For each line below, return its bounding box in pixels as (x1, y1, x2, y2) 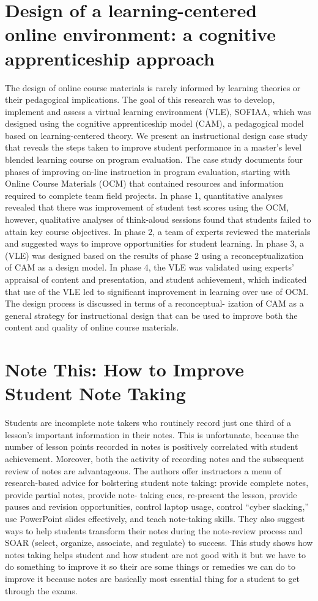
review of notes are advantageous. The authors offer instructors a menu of (5, 464, 282, 477)
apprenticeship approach (5, 45, 215, 70)
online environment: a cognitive (5, 21, 276, 47)
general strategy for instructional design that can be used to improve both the (5, 308, 298, 321)
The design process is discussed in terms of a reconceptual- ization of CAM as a (5, 297, 304, 310)
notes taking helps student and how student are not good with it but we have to (5, 548, 306, 561)
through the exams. (5, 584, 78, 597)
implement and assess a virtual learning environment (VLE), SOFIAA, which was (5, 105, 311, 118)
